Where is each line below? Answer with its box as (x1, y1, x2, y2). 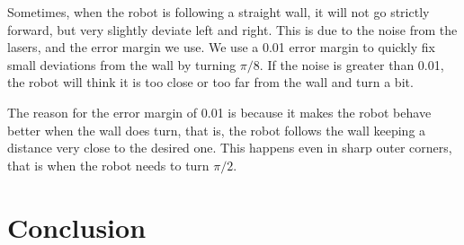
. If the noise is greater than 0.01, (259, 55, 444, 74)
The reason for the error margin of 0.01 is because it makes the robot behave (7, 102, 432, 121)
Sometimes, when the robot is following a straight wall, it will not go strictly (7, 3, 430, 21)
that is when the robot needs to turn (7, 155, 210, 174)
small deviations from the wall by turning (7, 55, 236, 74)
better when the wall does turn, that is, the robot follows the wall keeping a (7, 120, 426, 139)
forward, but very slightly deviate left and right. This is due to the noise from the (7, 20, 458, 39)
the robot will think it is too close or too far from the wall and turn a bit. (7, 73, 414, 92)
